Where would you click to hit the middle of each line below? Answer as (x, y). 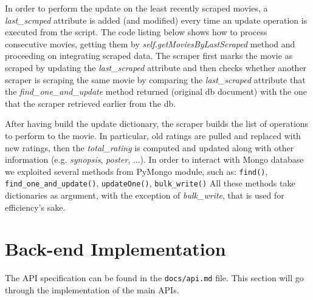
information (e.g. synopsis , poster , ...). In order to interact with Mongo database (154, 159)
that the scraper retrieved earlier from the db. (91, 103)
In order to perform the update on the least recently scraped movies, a (136, 8)
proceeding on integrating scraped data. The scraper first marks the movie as (149, 56)
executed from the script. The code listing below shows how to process (136, 32)
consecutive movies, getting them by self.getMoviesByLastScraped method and (150, 43)
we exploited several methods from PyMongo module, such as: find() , (136, 171)
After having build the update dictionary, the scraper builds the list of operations (157, 124)
